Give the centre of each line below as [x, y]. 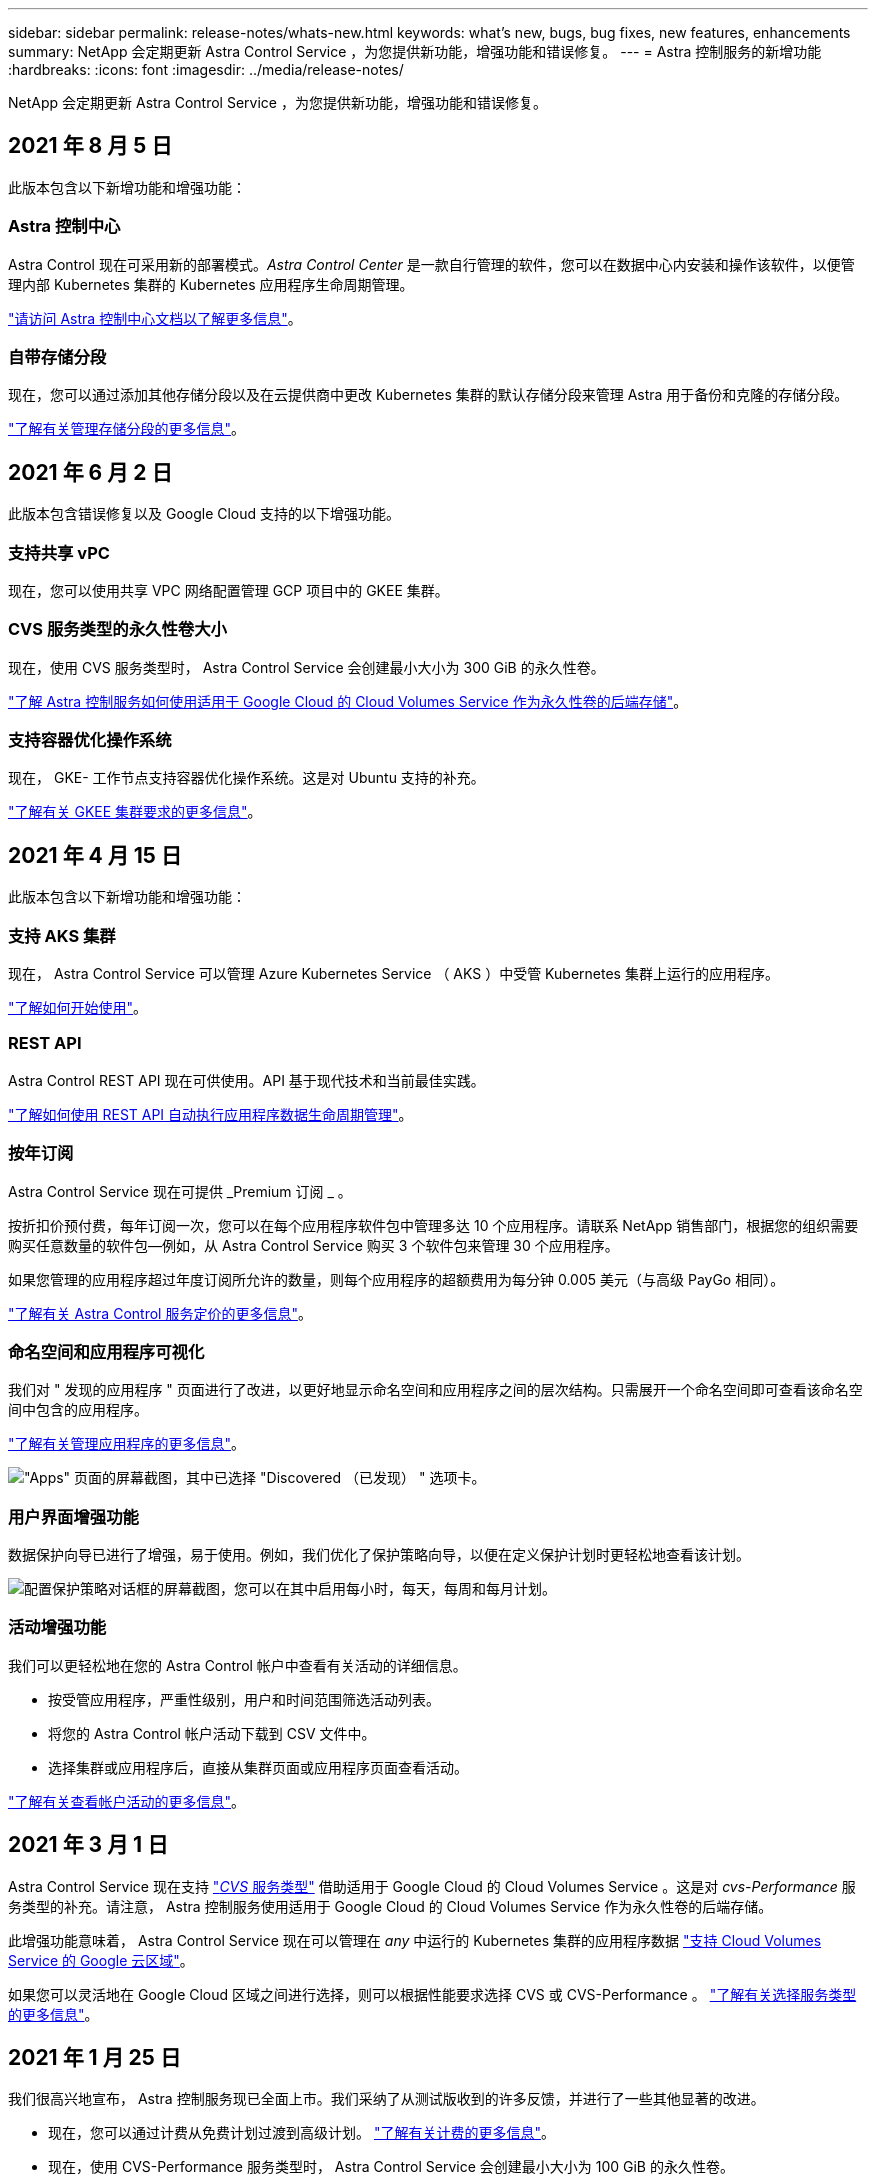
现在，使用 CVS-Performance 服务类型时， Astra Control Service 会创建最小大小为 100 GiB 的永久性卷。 [391, 2167]
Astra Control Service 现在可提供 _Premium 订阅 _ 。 [180, 1191]
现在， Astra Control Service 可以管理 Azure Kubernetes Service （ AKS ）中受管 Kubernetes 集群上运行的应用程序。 [393, 974]
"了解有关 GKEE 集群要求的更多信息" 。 [135, 812]
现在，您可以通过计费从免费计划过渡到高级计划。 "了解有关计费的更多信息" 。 [301, 2133]
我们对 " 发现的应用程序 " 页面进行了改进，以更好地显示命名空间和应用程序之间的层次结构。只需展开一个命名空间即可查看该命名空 [435, 1390]
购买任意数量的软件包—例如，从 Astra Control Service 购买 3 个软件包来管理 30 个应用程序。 [313, 1245]
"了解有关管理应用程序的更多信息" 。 [127, 1444]
